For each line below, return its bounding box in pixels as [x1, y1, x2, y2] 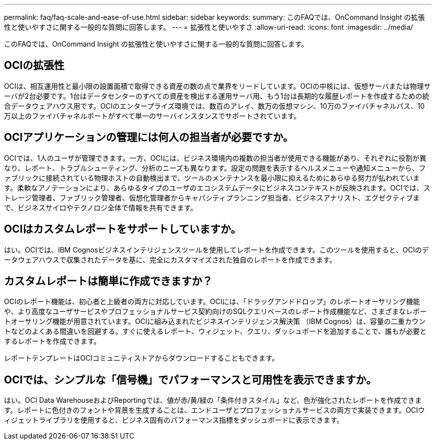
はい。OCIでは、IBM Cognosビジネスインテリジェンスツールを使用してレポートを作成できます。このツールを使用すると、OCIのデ [4, 245, 429, 254]
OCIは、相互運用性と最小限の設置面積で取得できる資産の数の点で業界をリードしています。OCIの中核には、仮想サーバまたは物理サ [4, 81, 431, 90]
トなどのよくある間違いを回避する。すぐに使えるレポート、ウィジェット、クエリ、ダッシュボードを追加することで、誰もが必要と [4, 327, 427, 336]
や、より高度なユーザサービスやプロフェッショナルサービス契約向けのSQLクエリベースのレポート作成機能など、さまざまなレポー [4, 307, 427, 316]
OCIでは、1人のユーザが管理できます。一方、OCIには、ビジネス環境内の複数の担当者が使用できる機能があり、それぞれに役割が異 [4, 153, 427, 162]
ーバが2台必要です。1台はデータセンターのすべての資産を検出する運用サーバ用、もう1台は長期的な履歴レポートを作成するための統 [4, 91, 430, 100]
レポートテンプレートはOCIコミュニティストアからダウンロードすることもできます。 [4, 354, 279, 363]
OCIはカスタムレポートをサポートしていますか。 [4, 223, 241, 236]
